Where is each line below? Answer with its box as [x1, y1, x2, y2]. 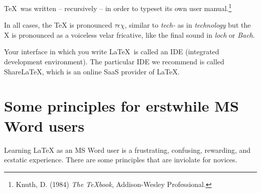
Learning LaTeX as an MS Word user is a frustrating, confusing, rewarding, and [4, 144, 251, 155]
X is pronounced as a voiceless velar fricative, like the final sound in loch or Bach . [4, 29, 255, 40]
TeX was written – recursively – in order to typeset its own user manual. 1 [4, 2, 232, 13]
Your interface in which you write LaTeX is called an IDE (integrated [4, 46, 219, 57]
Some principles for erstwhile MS [4, 95, 239, 116]
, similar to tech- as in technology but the [124, 20, 251, 30]
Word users [4, 115, 84, 136]
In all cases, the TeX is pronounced [4, 20, 112, 30]
